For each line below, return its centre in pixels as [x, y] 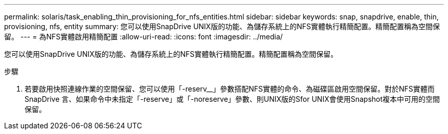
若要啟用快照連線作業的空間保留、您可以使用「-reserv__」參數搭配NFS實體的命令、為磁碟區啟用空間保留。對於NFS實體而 [230, 89]
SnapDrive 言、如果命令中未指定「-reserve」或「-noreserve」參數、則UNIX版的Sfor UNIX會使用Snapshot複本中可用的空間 [232, 99]
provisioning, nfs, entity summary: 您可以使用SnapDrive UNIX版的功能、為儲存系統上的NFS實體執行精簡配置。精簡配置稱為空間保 [222, 26]
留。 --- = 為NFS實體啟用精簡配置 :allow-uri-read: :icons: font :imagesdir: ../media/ [143, 37]
